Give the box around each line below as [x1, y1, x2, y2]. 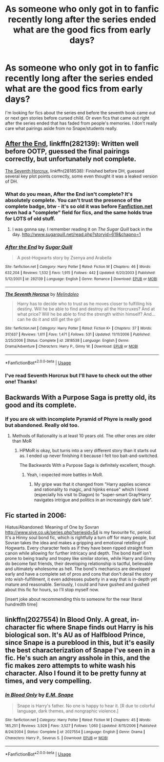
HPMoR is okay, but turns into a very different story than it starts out [19, 448, 157, 454]
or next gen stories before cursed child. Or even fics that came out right [5, 115, 150, 121]
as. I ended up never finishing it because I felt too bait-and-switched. [19, 453, 159, 459]
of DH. [5, 178, 19, 184]
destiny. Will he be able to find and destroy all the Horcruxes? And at [17, 306, 155, 312]
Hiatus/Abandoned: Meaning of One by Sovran [5, 524, 99, 530]
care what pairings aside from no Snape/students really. [5, 125, 118, 131]
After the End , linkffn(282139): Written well [5, 140, 139, 148]
